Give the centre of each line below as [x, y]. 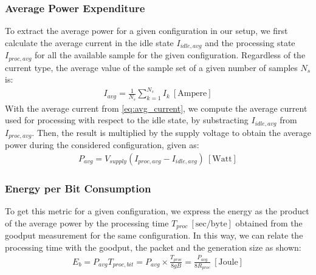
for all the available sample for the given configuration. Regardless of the [170, 55]
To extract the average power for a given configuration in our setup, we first [146, 31]
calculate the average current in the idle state [89, 42]
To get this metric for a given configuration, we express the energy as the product [157, 211]
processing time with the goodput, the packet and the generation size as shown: [153, 247]
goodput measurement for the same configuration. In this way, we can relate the [154, 235]
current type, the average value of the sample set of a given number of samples [151, 67]
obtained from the [269, 222]
